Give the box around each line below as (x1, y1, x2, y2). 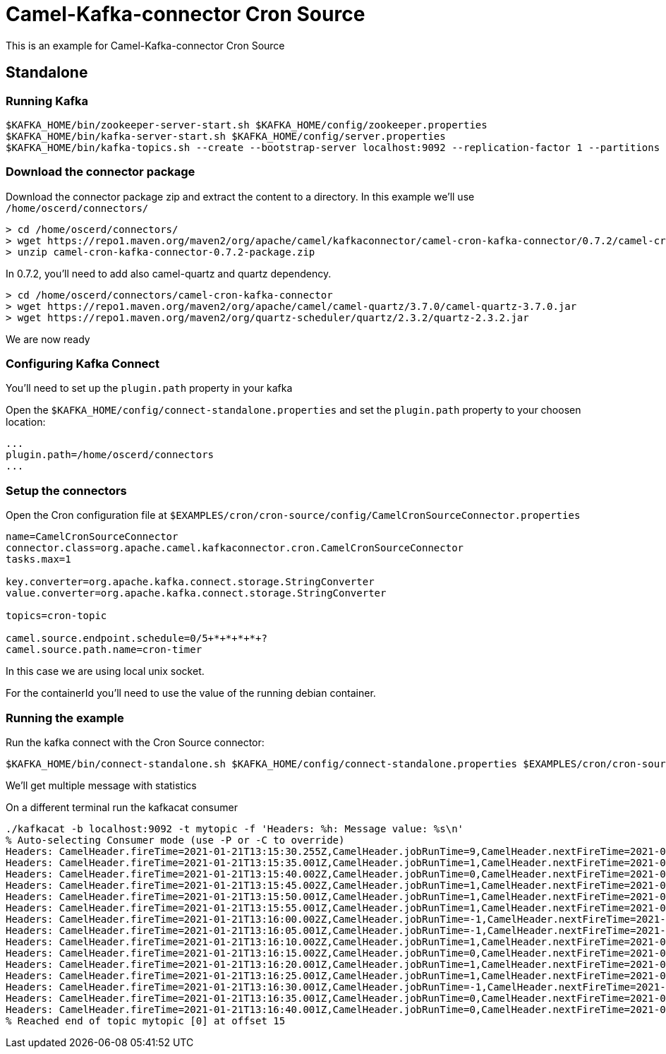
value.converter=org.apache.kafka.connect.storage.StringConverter (6, 587, 387, 599)
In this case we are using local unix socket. (6, 665, 205, 678)
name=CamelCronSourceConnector (6, 531, 178, 543)
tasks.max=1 (6, 553, 71, 565)
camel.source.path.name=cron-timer (6, 644, 202, 656)
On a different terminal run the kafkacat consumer (6, 801, 238, 813)
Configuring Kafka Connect (6, 357, 159, 371)
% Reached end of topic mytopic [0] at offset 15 (6, 1014, 286, 1026)
